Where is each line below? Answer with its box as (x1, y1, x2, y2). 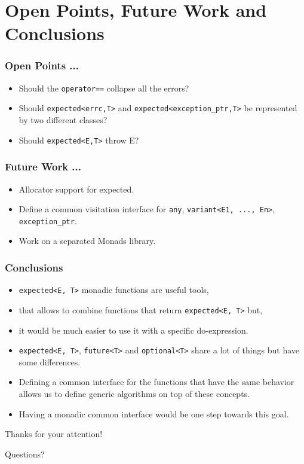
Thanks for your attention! (5, 428, 103, 440)
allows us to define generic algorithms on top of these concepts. (19, 387, 250, 400)
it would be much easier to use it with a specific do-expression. (19, 323, 248, 336)
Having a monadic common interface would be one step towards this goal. (19, 407, 289, 420)
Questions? (5, 447, 45, 460)
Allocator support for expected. (19, 182, 134, 195)
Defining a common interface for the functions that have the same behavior (19, 376, 294, 388)
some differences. (19, 355, 81, 368)
